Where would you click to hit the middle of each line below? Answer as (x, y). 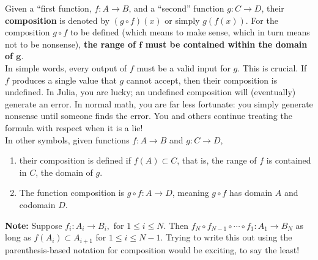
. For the (262, 20)
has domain (251, 193)
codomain (37, 204)
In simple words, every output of (66, 67)
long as (18, 237)
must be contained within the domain (226, 44)
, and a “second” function (176, 8)
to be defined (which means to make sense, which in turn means (190, 32)
